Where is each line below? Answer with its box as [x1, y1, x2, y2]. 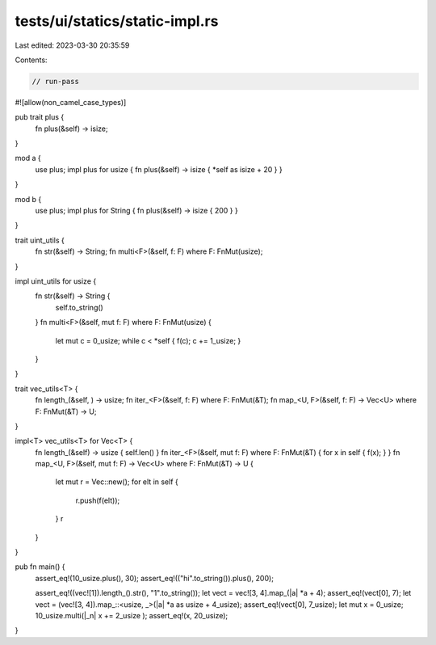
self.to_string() [55, 302, 104, 312]
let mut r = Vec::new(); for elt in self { [55, 477, 179, 487]
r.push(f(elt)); [75, 495, 120, 505]
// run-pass [31, 77, 80, 86]
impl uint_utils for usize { [15, 276, 97, 286]
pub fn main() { [15, 562, 65, 571]
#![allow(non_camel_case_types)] [15, 97, 127, 107]
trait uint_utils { [15, 235, 65, 245]
